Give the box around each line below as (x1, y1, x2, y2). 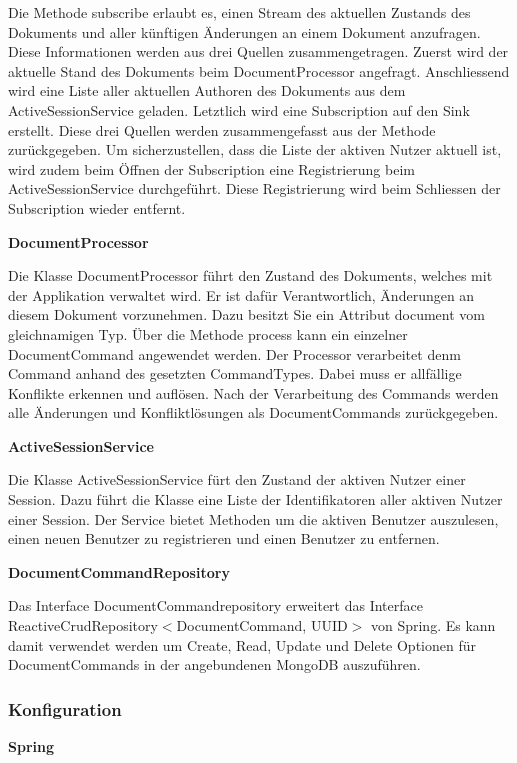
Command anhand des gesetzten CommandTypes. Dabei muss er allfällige (8, 363, 462, 384)
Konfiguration (8, 696, 122, 721)
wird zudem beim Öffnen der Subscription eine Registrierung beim (8, 158, 415, 179)
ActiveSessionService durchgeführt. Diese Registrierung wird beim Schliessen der (8, 178, 501, 199)
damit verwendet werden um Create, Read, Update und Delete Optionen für (8, 634, 476, 655)
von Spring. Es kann (370, 615, 496, 636)
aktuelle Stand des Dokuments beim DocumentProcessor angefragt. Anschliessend (8, 60, 510, 81)
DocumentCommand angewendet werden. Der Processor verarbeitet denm (8, 343, 461, 364)
